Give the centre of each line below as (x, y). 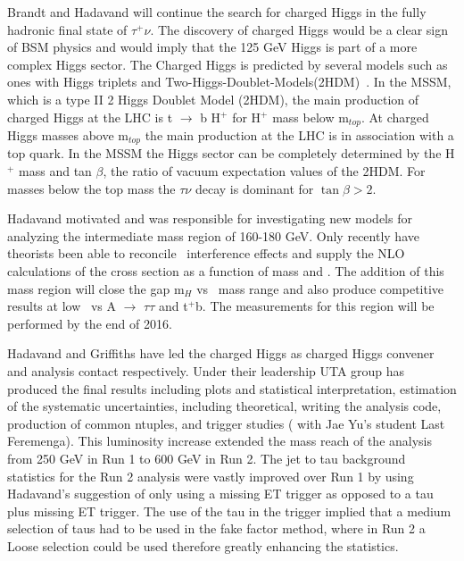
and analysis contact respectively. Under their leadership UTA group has (206, 371)
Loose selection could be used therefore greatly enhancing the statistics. (203, 545)
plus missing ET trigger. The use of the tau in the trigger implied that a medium (229, 511)
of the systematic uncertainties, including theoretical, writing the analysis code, (224, 406)
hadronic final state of (67, 29)
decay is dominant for (254, 188)
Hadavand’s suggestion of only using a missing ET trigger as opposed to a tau (220, 494)
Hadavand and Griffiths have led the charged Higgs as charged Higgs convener (221, 353)
